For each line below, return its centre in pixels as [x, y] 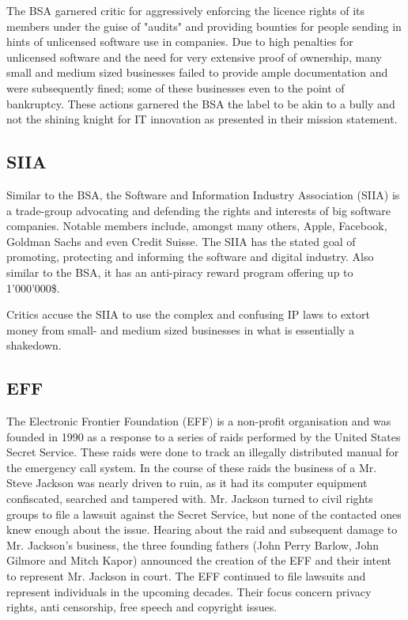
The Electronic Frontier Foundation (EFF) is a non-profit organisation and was [199, 421]
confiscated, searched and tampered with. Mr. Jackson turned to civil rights [190, 499]
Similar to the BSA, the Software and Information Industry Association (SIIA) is [203, 194]
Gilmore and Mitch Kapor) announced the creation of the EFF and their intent [199, 560]
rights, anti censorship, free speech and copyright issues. [142, 607]
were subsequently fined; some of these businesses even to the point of [176, 87]
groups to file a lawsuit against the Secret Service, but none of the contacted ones [204, 514]
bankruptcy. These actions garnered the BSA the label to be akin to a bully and [201, 103]
